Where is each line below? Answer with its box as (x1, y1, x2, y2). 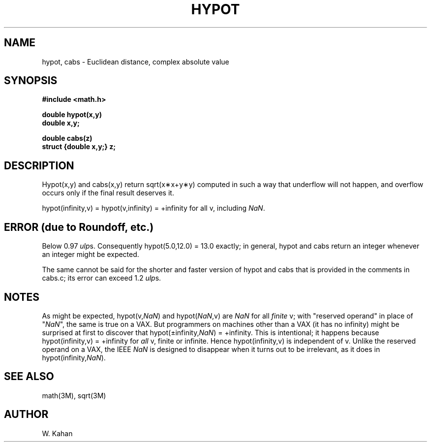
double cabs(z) (42, 134, 92, 143)
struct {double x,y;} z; (42, 142, 116, 151)
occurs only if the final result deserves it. (42, 189, 174, 197)
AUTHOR (4, 408, 49, 421)
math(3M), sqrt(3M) (42, 391, 106, 400)
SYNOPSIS (4, 74, 58, 87)
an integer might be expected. (42, 250, 139, 259)
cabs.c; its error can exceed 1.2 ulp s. (42, 274, 161, 283)
